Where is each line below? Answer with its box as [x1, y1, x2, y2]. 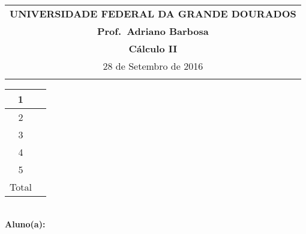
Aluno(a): [5, 217, 46, 230]
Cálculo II [128, 42, 178, 55]
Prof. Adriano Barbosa [97, 24, 209, 38]
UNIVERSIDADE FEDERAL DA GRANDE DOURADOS [10, 7, 296, 20]
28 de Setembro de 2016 [103, 59, 203, 73]
